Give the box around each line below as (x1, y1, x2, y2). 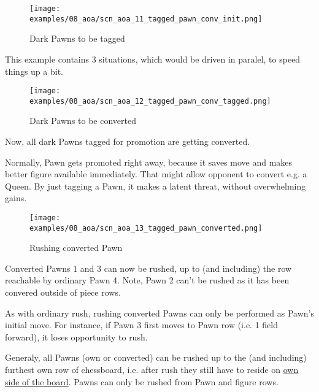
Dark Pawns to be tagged (29, 32, 125, 45)
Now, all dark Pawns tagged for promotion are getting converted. (5, 135, 250, 147)
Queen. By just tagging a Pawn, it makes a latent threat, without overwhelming (5, 179, 306, 192)
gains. (5, 191, 27, 204)
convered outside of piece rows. (5, 286, 121, 299)
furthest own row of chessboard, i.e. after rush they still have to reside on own (5, 363, 299, 376)
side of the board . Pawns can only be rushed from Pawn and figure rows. (5, 375, 279, 388)
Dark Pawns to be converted (29, 114, 136, 127)
